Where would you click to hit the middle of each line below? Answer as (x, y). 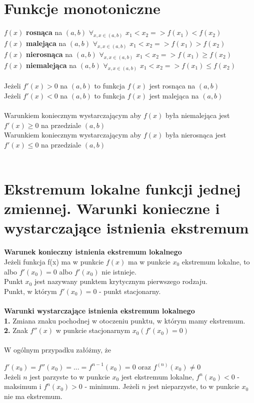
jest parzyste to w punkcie (70, 376)
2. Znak (16, 330)
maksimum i (23, 386)
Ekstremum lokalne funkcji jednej (122, 189)
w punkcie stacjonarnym (93, 330)
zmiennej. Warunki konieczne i (112, 208)
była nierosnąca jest (196, 135)
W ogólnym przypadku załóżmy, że (57, 350)
